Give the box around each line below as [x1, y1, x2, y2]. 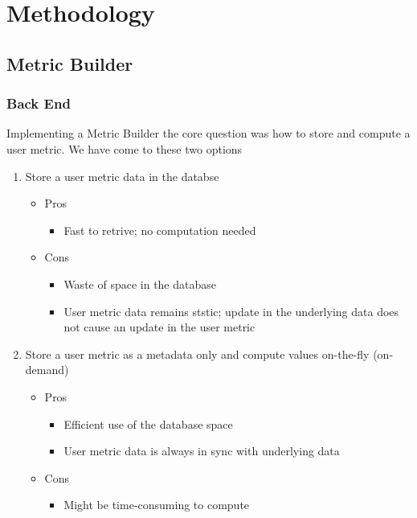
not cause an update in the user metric [63, 319, 256, 335]
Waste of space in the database [63, 275, 216, 292]
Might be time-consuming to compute [63, 496, 250, 513]
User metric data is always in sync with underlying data [63, 442, 340, 459]
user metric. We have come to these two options [6, 140, 243, 157]
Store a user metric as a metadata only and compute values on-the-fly [25, 345, 370, 362]
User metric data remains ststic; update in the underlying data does [63, 302, 399, 319]
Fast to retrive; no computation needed [63, 221, 256, 238]
